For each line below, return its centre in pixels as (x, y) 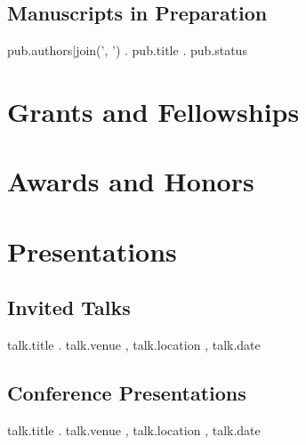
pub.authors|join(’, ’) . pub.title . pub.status (127, 50)
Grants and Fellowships (153, 111)
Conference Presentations (127, 393)
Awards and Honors (131, 181)
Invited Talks (69, 307)
